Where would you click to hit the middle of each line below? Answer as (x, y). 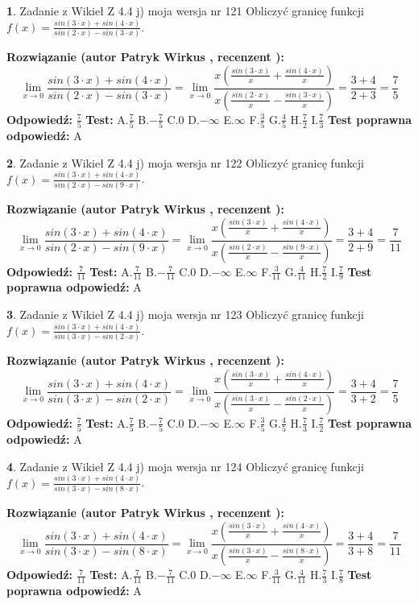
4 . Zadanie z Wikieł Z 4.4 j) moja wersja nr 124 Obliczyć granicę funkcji (185, 466)
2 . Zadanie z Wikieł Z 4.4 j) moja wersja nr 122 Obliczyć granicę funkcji (185, 162)
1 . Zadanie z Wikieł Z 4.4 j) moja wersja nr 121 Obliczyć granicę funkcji (185, 10)
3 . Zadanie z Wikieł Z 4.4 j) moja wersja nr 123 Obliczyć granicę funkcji (185, 314)
